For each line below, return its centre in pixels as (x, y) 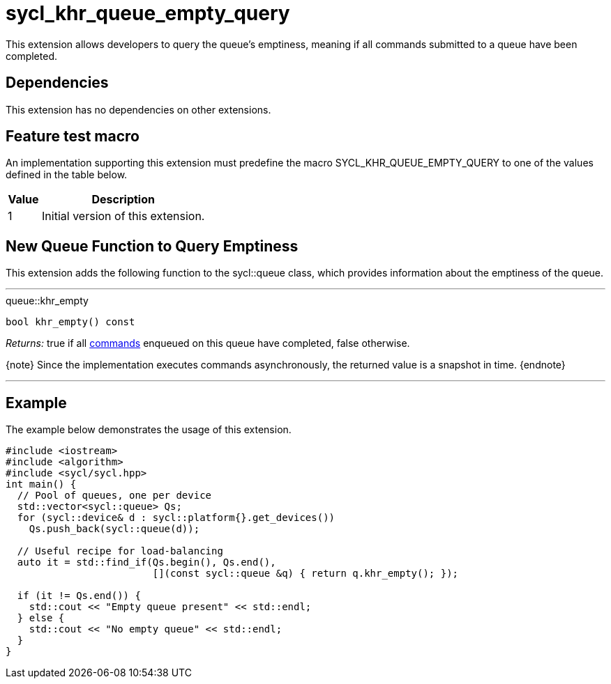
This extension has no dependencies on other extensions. (138, 109)
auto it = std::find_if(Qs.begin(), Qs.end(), (146, 562)
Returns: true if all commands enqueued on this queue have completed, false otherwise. (208, 343)
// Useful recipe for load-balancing (120, 551)
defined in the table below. (67, 175)
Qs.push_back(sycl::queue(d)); (114, 529)
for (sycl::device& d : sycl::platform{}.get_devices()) (176, 518)
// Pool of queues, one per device (114, 496)
